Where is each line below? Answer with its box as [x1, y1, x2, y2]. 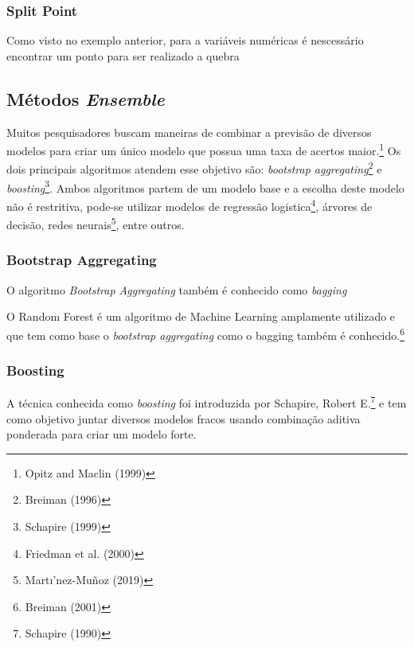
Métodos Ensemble [6, 86, 165, 111]
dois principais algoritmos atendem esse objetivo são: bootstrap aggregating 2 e [6, 158, 382, 177]
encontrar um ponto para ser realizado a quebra [6, 47, 240, 64]
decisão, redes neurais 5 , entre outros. [6, 214, 185, 232]
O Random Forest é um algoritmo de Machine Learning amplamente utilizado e [6, 308, 396, 325]
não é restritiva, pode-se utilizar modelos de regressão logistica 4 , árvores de [6, 195, 373, 214]
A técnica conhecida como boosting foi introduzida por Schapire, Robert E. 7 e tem [6, 392, 407, 411]
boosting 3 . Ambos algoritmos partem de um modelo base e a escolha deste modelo [6, 177, 404, 196]
